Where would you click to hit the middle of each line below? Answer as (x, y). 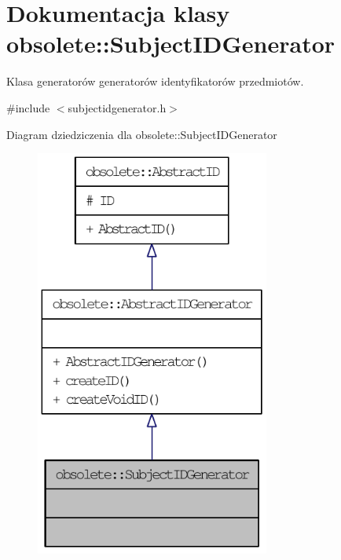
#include (28, 107)
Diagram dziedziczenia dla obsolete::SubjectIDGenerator (142, 134)
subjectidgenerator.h (117, 107)
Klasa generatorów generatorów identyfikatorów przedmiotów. (155, 81)
